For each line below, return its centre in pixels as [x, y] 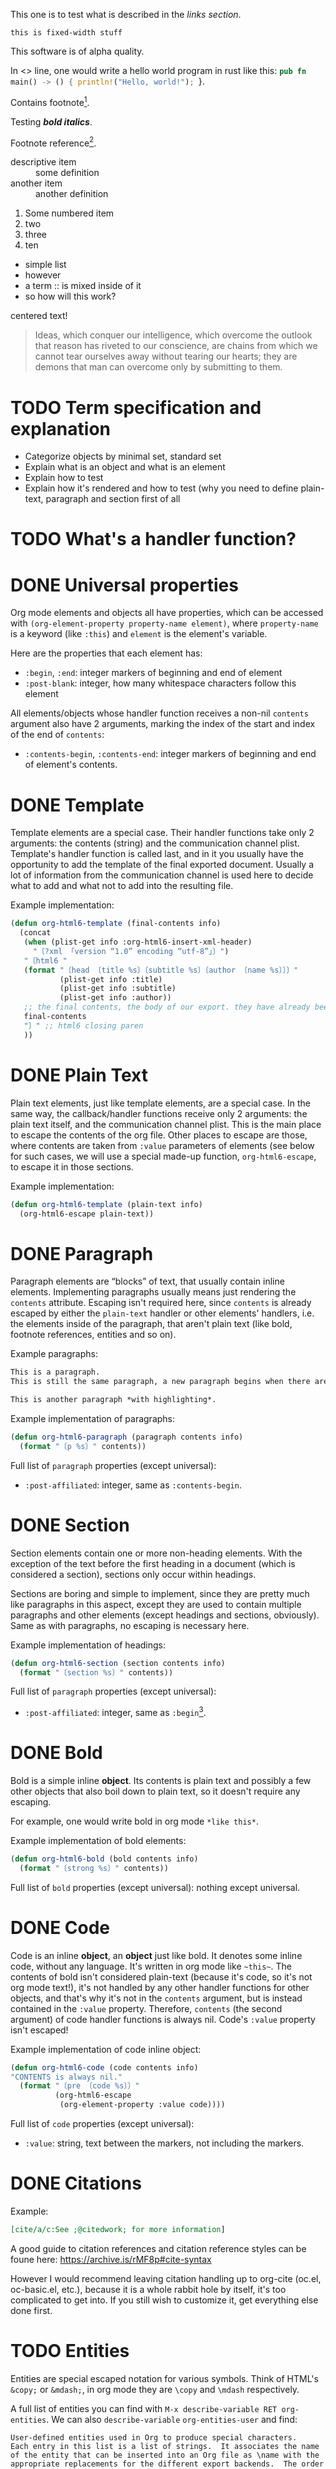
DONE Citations [76, 2183]
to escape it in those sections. [72, 1166]
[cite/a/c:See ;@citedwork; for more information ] [118, 2229]
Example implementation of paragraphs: [93, 1418]
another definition [72, 194]
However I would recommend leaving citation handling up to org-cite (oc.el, [166, 2278]
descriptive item [43, 162]
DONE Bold [56, 1753]
